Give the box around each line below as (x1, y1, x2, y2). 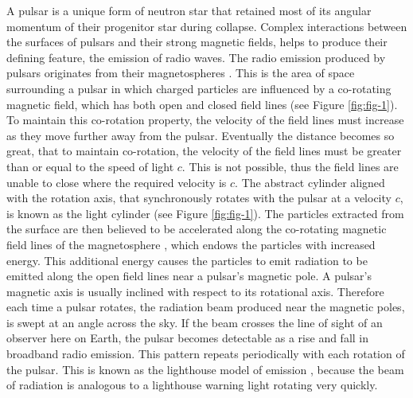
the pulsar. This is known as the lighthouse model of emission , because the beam (6, 361, 404, 377)
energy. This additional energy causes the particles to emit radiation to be (6, 252, 368, 268)
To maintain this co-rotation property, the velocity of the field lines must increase (6, 111, 404, 128)
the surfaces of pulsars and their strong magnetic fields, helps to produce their (6, 33, 388, 50)
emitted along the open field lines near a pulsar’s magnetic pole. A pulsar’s (6, 267, 372, 284)
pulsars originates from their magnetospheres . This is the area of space (6, 64, 355, 81)
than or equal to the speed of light (6, 158, 174, 174)
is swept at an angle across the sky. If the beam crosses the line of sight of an (6, 314, 383, 330)
